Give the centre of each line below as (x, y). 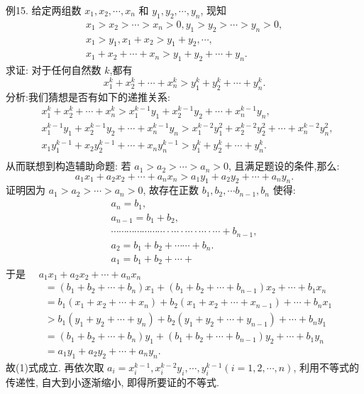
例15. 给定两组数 (44, 10)
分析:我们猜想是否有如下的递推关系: (88, 96)
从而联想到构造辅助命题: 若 (68, 166)
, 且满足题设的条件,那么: (284, 166)
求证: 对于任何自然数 (54, 70)
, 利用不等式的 (326, 367)
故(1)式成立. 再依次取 (55, 367)
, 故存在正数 (171, 190)
